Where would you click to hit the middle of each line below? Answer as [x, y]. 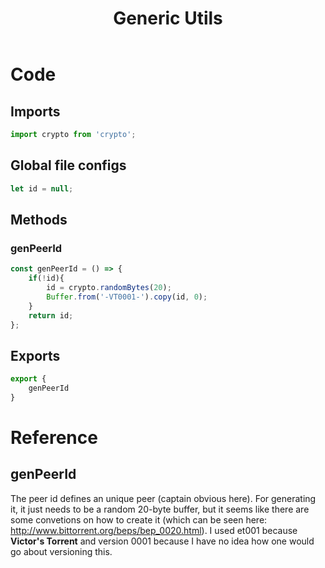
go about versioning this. [61, 551]
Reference [54, 438]
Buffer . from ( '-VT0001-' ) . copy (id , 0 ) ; [127, 297]
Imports [35, 111]
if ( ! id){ [46, 278]
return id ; [51, 315]
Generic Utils [168, 18]
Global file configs [68, 165]
